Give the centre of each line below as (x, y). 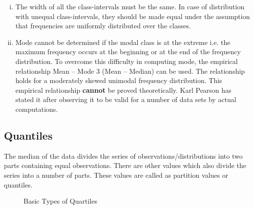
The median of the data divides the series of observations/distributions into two (123, 156)
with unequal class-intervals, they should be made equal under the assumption (133, 16)
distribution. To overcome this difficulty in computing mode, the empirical (127, 61)
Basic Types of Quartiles (60, 201)
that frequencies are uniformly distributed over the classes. (103, 26)
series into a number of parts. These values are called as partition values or (116, 175)
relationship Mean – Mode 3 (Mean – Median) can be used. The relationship (130, 71)
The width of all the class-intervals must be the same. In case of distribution (130, 6)
